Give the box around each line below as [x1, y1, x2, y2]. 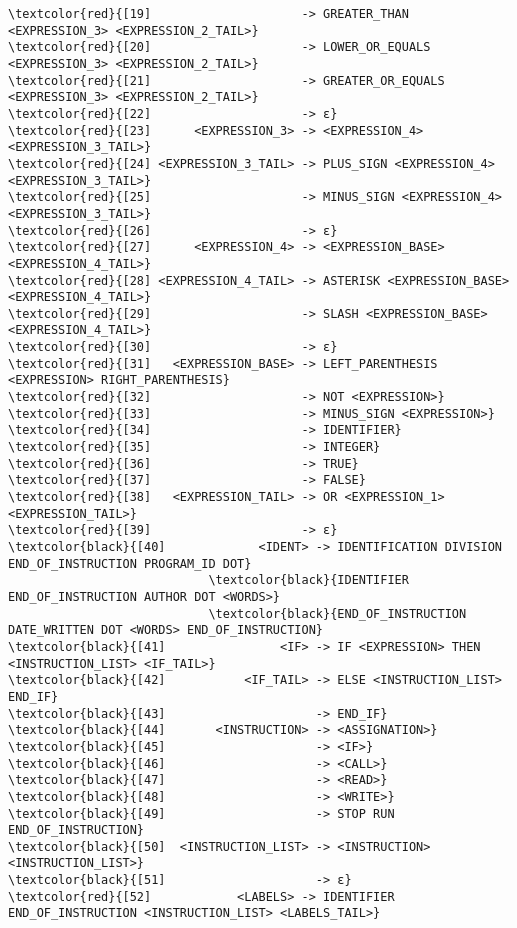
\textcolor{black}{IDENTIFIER [208, 573, 409, 588]
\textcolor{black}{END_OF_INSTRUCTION [208, 606, 467, 621]
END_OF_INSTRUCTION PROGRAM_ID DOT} [8, 556, 252, 571]
